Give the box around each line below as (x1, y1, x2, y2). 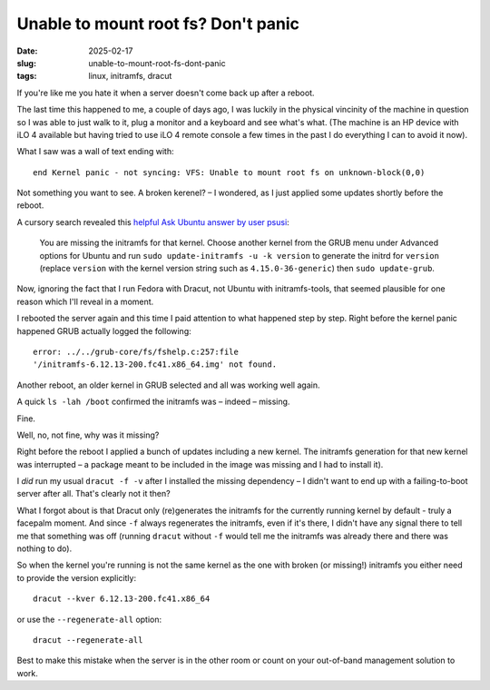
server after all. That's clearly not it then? (16, 488, 171, 499)
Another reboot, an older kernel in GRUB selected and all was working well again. (16, 379, 320, 390)
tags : (16, 71, 37, 82)
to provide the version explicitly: (16, 572, 136, 583)
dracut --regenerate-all (33, 636, 143, 645)
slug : (16, 57, 36, 68)
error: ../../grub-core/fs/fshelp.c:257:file (33, 346, 240, 357)
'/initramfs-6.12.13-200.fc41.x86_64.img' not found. (33, 360, 277, 370)
